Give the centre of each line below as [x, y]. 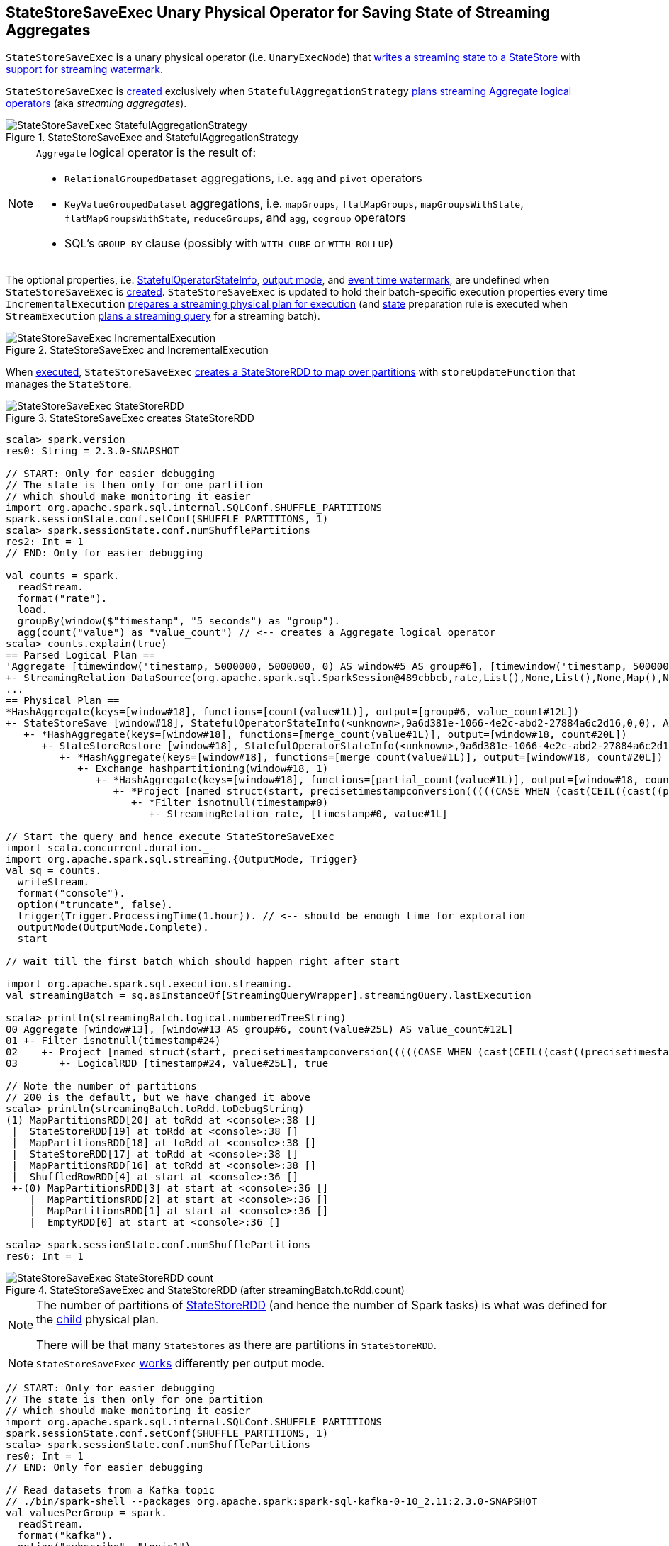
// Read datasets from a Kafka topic [111, 1490]
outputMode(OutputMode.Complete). [113, 928]
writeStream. [54, 882]
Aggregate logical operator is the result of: [146, 153]
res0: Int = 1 [45, 1456]
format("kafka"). [65, 1536]
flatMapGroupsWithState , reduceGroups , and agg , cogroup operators [235, 218]
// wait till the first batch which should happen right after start [203, 962]
